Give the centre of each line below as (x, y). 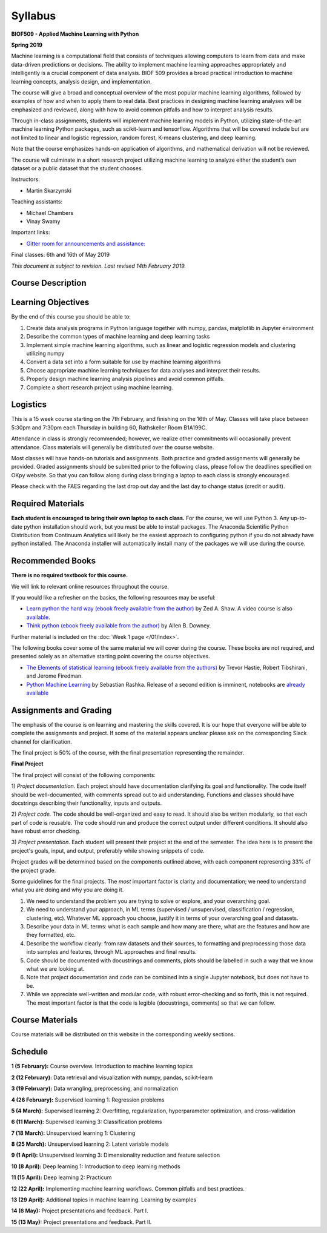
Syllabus (34, 16)
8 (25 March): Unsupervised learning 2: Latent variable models (90, 1144)
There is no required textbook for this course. (70, 575)
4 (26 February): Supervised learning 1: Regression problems (88, 1100)
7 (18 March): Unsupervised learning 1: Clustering (73, 1133)
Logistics (29, 405)
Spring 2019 (27, 45)
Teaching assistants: (37, 202)
